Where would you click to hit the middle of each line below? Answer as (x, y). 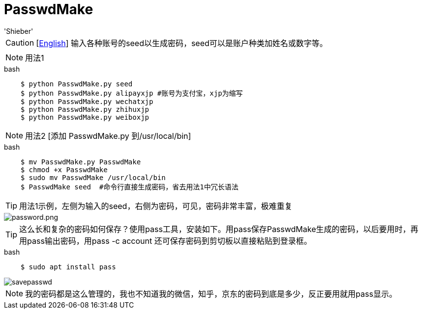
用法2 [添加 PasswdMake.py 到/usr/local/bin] (108, 136)
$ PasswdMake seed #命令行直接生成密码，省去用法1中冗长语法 (129, 187)
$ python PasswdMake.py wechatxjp (87, 101)
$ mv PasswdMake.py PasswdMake (81, 162)
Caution (20, 42)
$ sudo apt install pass (68, 267)
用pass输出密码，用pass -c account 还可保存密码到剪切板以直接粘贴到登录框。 (166, 241)
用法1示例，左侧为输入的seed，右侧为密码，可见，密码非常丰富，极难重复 (156, 206)
